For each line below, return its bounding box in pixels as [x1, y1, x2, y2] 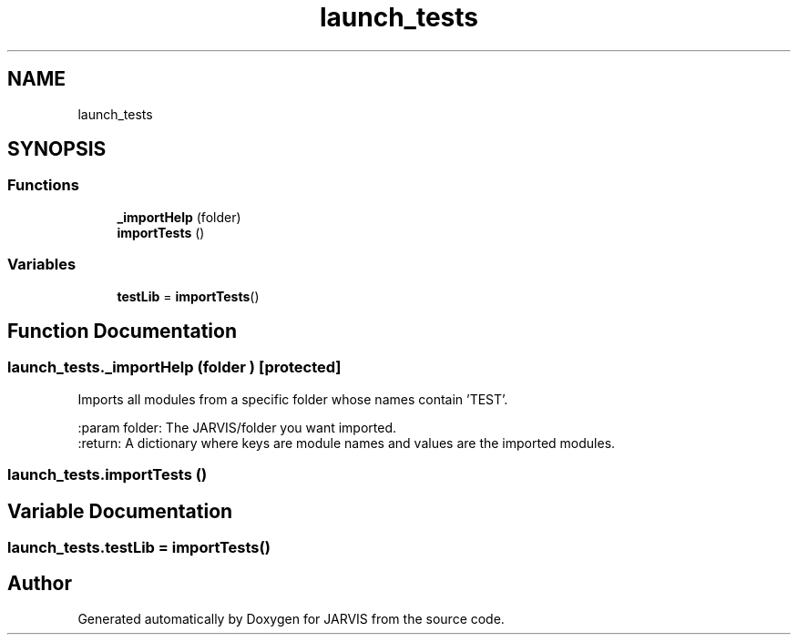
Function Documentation [7, 319, 237, 342]
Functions [7, 176, 79, 195]
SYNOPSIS [7, 138, 107, 161]
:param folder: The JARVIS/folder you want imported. [77, 419, 397, 435]
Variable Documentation [7, 499, 233, 523]
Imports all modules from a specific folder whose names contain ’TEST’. [77, 391, 508, 407]
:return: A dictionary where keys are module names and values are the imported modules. [77, 434, 616, 451]
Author [7, 572, 72, 596]
